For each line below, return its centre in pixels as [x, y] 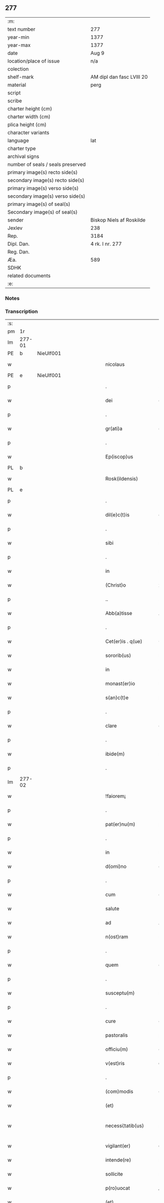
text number [21, 29]
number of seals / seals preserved [47, 164]
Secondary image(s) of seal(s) [42, 212]
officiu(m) [117, 1049]
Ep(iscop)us [119, 457]
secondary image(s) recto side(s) [46, 180]
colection [18, 69]
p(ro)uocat [118, 1188]
